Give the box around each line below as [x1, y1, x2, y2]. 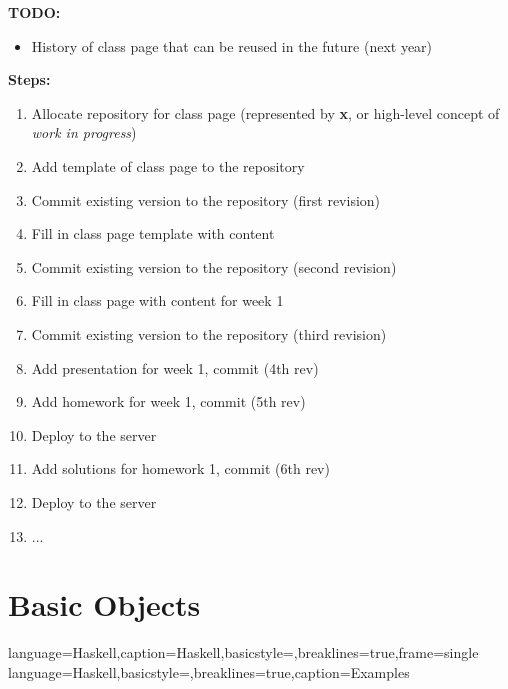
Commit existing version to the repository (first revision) [31, 189, 381, 210]
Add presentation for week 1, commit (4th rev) [31, 357, 319, 378]
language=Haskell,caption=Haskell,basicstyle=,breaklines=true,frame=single [8, 642, 479, 663]
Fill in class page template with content [31, 223, 275, 244]
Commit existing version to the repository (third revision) [31, 323, 387, 344]
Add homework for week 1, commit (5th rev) [31, 391, 306, 412]
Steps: [8, 69, 51, 90]
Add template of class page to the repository [31, 155, 305, 176]
